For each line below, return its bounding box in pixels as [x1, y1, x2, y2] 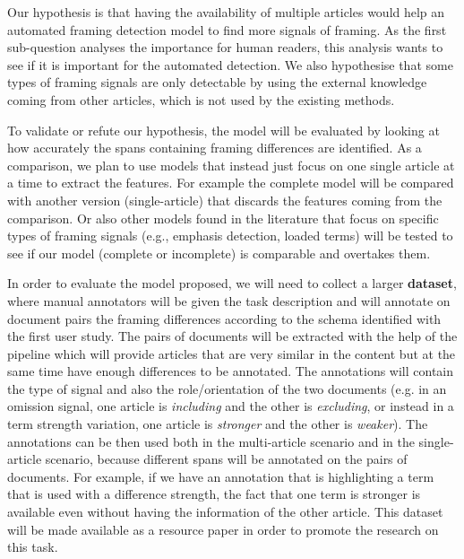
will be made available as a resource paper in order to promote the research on [7, 520, 439, 538]
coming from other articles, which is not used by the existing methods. [7, 90, 395, 109]
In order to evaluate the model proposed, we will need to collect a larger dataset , [7, 274, 457, 293]
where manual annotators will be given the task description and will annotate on [7, 291, 451, 310]
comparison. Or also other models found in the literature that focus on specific [7, 208, 439, 227]
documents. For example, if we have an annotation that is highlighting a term [7, 467, 434, 485]
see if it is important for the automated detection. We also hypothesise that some [7, 55, 453, 74]
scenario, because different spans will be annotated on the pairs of [45, 450, 408, 468]
